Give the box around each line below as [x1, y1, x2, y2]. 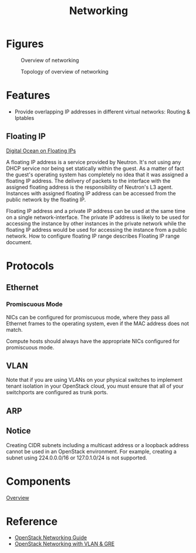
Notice [6, 426, 31, 436]
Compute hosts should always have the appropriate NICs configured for [6, 337, 180, 345]
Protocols [6, 259, 55, 272]
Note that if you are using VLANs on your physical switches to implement [6, 377, 183, 384]
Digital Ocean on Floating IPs [6, 147, 76, 154]
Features [6, 89, 50, 102]
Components [6, 475, 71, 488]
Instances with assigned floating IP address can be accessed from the [6, 189, 176, 196]
